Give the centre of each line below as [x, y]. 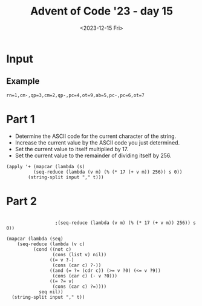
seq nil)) [51, 292]
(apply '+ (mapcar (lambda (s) [46, 166]
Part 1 [21, 119]
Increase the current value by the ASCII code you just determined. [97, 142]
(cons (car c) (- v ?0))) [85, 276]
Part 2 [22, 201]
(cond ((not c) [52, 249]
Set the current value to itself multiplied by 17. [72, 149]
